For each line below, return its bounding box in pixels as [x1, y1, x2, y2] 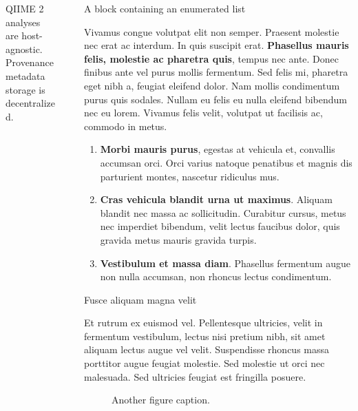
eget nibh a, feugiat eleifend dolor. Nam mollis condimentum [84, 78, 340, 92]
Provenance [6, 55, 54, 70]
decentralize [6, 96, 55, 110]
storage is [6, 82, 45, 96]
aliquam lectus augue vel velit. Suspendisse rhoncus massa [84, 342, 330, 357]
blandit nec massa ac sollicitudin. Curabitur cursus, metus [100, 205, 346, 220]
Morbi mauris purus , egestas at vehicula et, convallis [100, 142, 335, 156]
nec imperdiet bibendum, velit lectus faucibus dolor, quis [100, 219, 340, 233]
